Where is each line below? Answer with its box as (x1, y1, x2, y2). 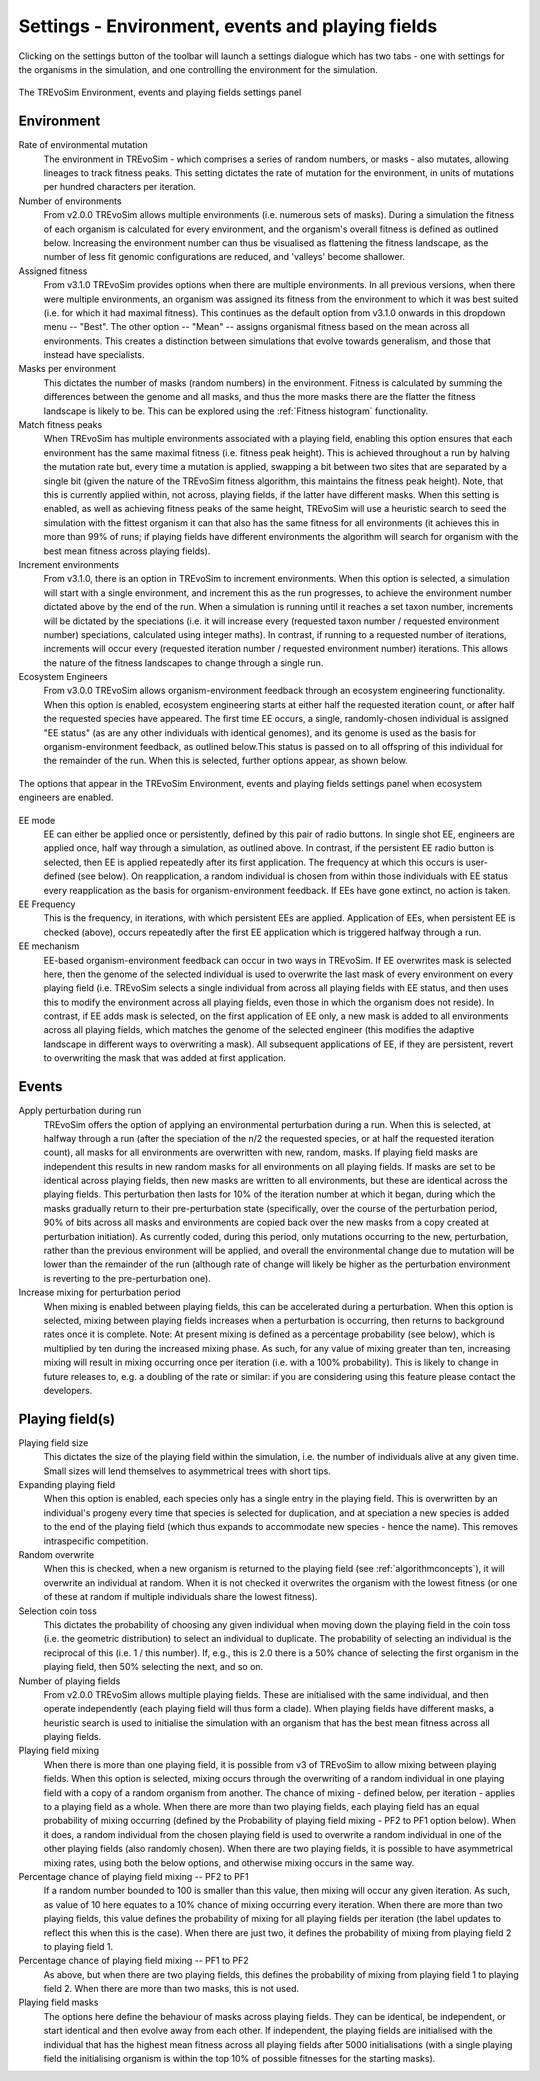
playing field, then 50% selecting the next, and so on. (43, 1661, 264, 1673)
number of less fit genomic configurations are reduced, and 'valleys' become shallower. (43, 251, 405, 263)
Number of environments (18, 195, 122, 207)
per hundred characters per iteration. (43, 181, 197, 193)
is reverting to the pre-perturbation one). (43, 1272, 212, 1284)
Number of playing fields (18, 1675, 121, 1687)
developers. (43, 1384, 93, 1396)
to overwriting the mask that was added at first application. (43, 1052, 287, 1064)
